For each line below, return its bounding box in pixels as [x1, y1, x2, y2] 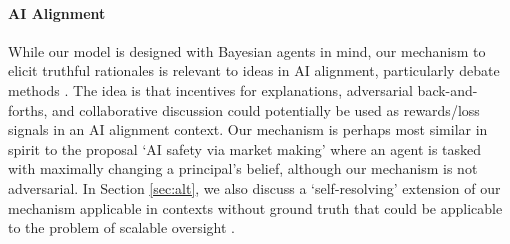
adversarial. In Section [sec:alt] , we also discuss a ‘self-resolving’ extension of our [8, 177, 501, 198]
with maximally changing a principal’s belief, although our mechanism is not [8, 158, 478, 179]
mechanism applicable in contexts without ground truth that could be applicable [8, 197, 503, 218]
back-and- [417, 79, 478, 100]
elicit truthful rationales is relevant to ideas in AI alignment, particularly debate [8, 60, 500, 81]
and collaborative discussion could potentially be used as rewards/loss [52, 99, 480, 120]
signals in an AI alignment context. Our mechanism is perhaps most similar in [8, 119, 488, 140]
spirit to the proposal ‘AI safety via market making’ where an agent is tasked [8, 138, 482, 159]
